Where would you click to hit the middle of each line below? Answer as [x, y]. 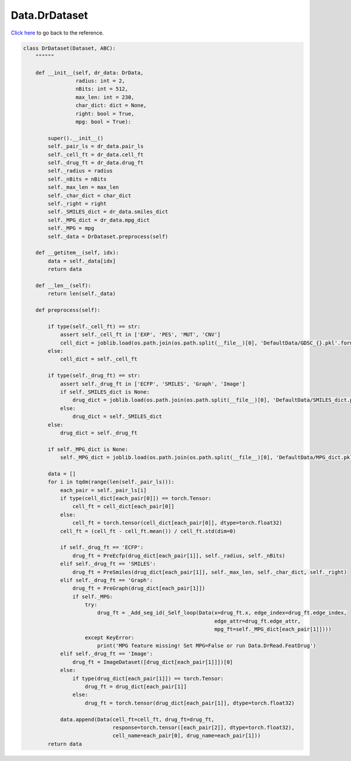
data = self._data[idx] [82, 261]
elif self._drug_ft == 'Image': [106, 654]
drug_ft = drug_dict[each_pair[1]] [136, 686]
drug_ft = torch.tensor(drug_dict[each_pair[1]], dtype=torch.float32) [190, 703]
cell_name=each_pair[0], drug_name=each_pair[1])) [187, 736]
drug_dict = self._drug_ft [99, 433]
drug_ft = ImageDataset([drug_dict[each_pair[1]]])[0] [153, 662]
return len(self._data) [82, 294]
